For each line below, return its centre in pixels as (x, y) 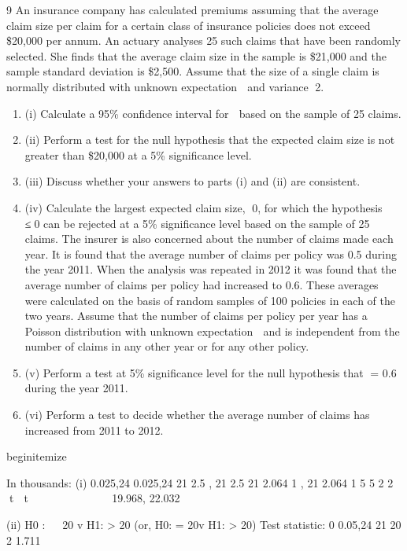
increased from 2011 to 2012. (94, 430)
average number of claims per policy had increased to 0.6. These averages (202, 284)
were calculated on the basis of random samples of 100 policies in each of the (210, 300)
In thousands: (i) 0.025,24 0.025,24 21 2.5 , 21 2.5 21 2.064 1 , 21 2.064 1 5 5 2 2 (200, 482)
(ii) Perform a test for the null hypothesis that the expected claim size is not (210, 140)
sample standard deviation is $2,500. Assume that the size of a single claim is (193, 71)
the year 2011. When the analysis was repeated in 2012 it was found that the (211, 269)
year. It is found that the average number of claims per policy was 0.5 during (211, 253)
